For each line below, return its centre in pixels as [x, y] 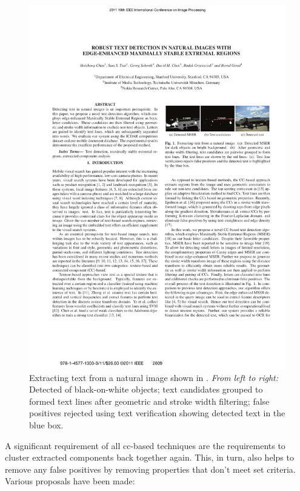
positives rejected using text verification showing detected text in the [157, 413]
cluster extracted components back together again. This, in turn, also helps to [149, 457]
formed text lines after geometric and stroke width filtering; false [149, 401]
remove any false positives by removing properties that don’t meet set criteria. [150, 469]
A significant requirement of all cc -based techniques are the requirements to [145, 445]
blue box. [46, 425]
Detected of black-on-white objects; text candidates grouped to [146, 389]
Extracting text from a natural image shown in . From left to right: [154, 377]
